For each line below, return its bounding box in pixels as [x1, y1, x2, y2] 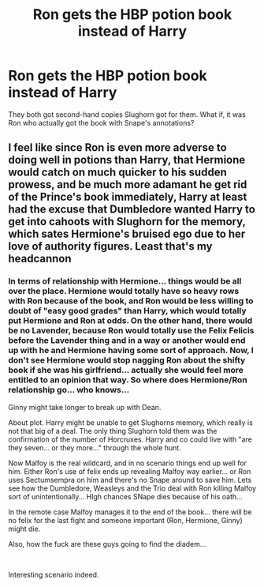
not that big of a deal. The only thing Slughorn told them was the [8, 426, 218, 435]
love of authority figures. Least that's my [8, 239, 213, 254]
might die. [8, 524, 41, 533]
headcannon [8, 252, 73, 265]
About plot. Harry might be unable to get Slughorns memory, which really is [8, 417, 254, 427]
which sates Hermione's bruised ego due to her [8, 228, 246, 241]
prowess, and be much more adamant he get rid [8, 178, 247, 191]
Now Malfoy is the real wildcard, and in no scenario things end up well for [8, 458, 247, 468]
